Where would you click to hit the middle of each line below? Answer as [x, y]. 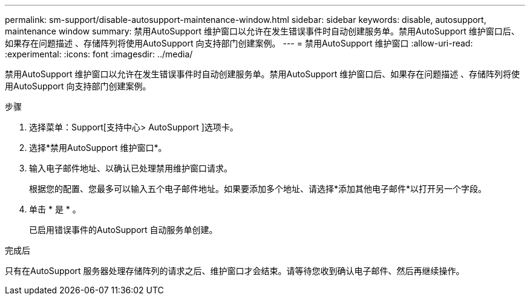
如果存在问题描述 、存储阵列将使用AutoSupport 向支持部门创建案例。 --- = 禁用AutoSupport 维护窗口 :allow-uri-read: [239, 43]
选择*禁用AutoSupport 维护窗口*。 [98, 148]
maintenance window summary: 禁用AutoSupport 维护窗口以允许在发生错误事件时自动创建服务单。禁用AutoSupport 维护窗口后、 [262, 31]
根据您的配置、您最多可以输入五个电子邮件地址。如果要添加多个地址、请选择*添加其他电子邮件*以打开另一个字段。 [258, 189]
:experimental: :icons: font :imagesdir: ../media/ [99, 54]
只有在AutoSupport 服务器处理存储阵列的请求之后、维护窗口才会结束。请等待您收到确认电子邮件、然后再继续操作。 [235, 271]
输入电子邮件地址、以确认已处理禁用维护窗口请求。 [131, 168]
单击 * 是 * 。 [55, 209]
